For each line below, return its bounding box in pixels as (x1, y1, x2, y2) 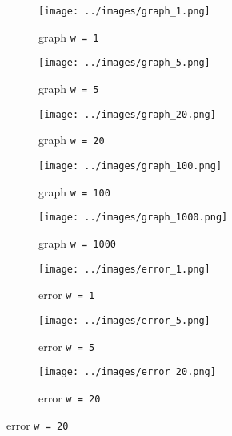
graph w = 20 (38, 131, 105, 148)
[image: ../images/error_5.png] (38, 314, 210, 326)
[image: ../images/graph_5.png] (38, 57, 210, 69)
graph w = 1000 (38, 234, 116, 251)
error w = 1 (38, 286, 95, 303)
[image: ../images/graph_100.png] (38, 159, 222, 172)
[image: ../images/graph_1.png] (38, 6, 210, 17)
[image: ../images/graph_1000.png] (38, 212, 228, 224)
